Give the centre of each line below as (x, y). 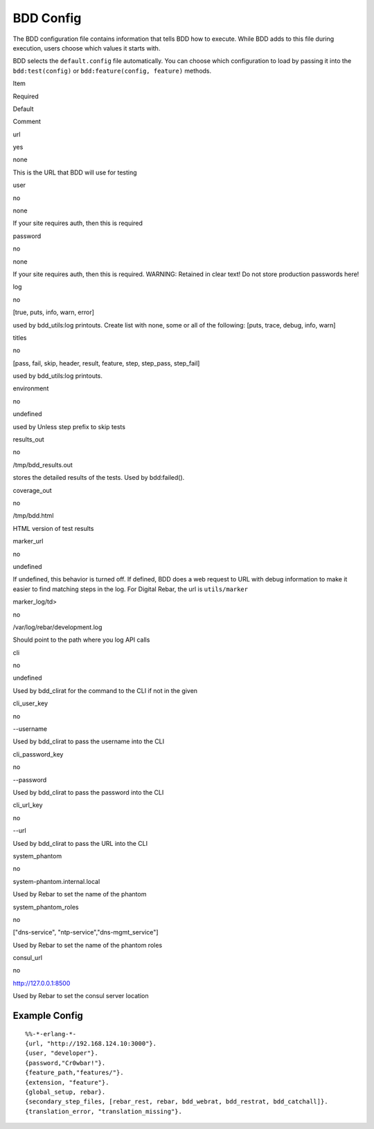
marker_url (28, 541)
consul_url (28, 958)
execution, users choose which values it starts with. (87, 48)
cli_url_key (28, 805)
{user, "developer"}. (62, 1053)
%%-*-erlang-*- (51, 1034)
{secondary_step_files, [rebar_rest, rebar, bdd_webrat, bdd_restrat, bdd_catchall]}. (177, 1102)
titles (20, 337)
